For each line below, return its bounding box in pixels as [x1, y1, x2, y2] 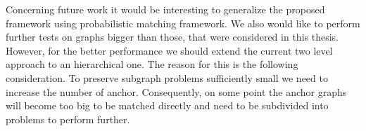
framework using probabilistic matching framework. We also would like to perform [6, 15, 360, 30]
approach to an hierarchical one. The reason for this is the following [6, 57, 298, 71]
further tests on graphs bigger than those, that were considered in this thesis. [6, 29, 339, 44]
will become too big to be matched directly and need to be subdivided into [6, 98, 329, 113]
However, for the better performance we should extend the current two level [6, 43, 333, 57]
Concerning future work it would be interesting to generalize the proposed [6, 2, 325, 16]
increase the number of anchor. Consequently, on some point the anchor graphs [6, 84, 347, 99]
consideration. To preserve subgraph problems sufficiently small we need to [6, 70, 328, 85]
